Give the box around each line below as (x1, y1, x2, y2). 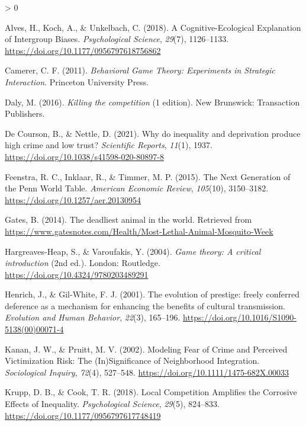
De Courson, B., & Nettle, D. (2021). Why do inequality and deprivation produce (5, 127, 301, 139)
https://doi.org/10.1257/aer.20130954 (5, 193, 141, 206)
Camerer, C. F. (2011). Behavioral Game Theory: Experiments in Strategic (5, 64, 275, 76)
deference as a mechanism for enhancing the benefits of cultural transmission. (5, 299, 285, 312)
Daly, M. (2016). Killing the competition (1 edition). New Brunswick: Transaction (5, 95, 300, 108)
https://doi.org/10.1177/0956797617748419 (5, 409, 161, 421)
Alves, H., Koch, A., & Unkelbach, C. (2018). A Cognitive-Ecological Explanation (5, 21, 301, 33)
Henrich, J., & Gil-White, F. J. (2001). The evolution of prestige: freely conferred (5, 288, 299, 300)
